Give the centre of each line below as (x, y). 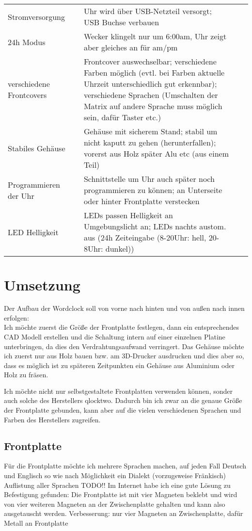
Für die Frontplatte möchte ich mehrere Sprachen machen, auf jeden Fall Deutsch (125, 466)
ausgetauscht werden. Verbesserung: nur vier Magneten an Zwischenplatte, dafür (124, 513)
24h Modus (27, 42)
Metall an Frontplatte (36, 523)
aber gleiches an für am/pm (131, 47)
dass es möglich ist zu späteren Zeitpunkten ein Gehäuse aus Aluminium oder (119, 365)
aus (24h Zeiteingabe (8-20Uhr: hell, (145, 237)
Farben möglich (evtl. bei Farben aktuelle (154, 72)
